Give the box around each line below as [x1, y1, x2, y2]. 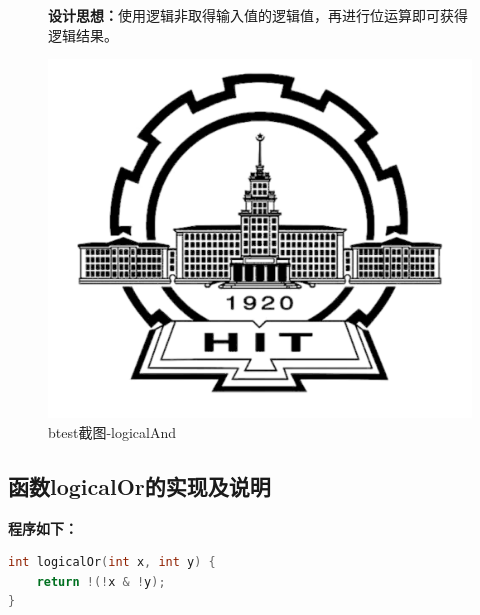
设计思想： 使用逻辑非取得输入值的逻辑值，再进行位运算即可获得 [48, 5, 468, 25]
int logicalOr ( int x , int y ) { [8, 555, 216, 570]
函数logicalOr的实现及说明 [8, 470, 271, 501]
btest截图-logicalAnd [48, 421, 177, 442]
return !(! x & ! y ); [36, 574, 166, 589]
